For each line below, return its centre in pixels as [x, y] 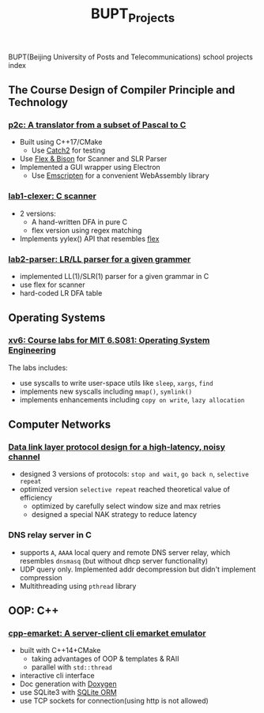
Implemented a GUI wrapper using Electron [90, 168]
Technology [38, 102]
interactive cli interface [57, 676]
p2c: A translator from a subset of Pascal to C [97, 125]
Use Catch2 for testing [68, 150]
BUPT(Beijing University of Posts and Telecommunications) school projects [130, 57]
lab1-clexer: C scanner [52, 196]
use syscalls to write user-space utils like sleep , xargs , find [116, 383]
